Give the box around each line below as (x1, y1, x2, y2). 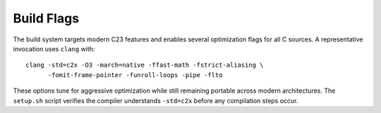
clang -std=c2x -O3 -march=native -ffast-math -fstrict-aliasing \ (25, 61, 264, 69)
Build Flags (13, 11, 80, 26)
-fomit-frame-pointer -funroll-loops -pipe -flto (47, 71, 223, 79)
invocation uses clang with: (13, 44, 95, 53)
